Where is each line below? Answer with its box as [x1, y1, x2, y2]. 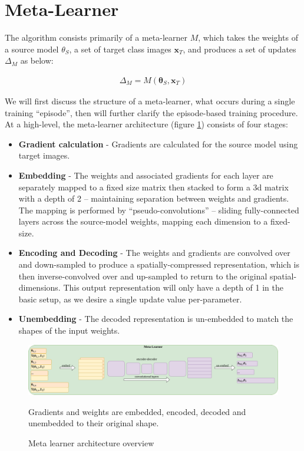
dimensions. [18, 281, 61, 294]
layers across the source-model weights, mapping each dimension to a [18, 215, 268, 228]
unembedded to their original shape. [28, 417, 159, 429]
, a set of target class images [69, 42, 171, 55]
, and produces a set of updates [183, 42, 296, 55]
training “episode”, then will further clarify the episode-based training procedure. [5, 106, 298, 118]
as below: [20, 54, 54, 67]
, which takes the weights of [198, 31, 298, 44]
